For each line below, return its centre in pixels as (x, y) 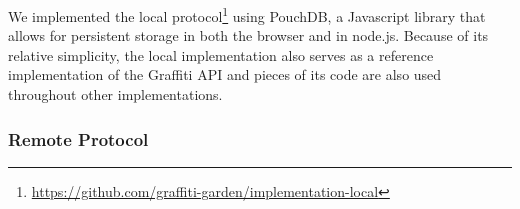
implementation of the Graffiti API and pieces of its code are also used (225, 74)
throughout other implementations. (115, 94)
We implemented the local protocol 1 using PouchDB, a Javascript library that (247, 14)
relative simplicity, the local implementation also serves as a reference (221, 54)
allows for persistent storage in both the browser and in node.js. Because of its (248, 35)
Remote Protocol (78, 138)
